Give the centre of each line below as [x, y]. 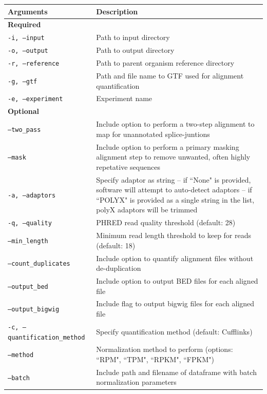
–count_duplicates [39, 264]
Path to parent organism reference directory [165, 63]
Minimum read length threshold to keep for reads [174, 235]
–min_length [28, 241]
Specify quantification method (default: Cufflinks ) [174, 331]
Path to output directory [135, 50]
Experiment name [124, 98]
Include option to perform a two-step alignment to [175, 124]
